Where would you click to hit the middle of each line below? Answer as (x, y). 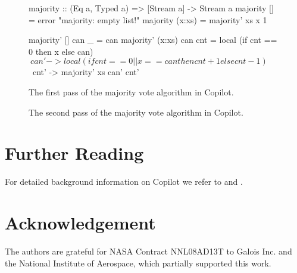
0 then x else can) (61, 51)
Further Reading (74, 153)
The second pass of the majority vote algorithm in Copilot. (136, 112)
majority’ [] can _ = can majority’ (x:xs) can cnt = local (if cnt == (153, 40)
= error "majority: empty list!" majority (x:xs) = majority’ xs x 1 (148, 19)
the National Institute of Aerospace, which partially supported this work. (138, 263)
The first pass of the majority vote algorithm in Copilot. (131, 91)
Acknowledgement (80, 223)
